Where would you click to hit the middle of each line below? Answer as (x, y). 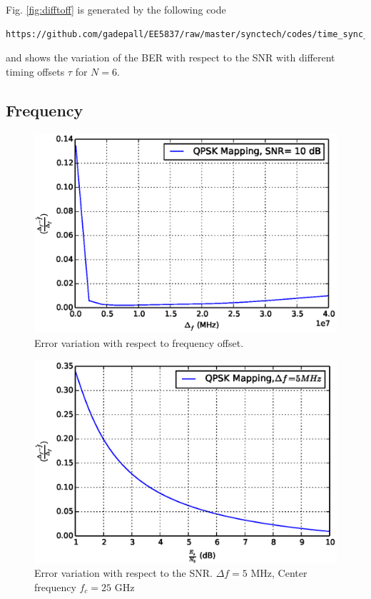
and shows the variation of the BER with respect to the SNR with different (171, 57)
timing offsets (35, 71)
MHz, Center (279, 573)
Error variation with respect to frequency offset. (139, 343)
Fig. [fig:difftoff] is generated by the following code (116, 9)
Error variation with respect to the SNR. (123, 573)
